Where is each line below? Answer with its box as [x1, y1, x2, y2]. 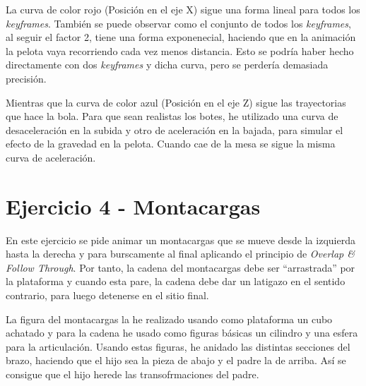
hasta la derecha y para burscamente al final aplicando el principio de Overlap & [6, 246, 355, 261]
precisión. [6, 71, 47, 85]
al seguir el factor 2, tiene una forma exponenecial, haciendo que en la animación [6, 30, 356, 44]
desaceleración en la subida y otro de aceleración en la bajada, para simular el [6, 122, 343, 137]
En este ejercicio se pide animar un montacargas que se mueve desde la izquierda [6, 232, 355, 247]
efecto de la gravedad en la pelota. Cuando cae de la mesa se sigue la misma [6, 136, 336, 151]
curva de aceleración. [6, 150, 96, 164]
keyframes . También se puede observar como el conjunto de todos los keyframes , [6, 16, 351, 30]
